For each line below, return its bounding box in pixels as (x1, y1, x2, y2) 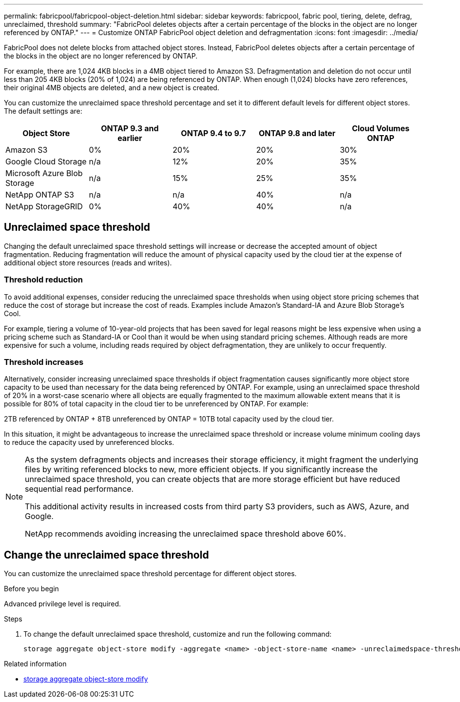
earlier (117, 133, 142, 143)
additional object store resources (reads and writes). (4, 258, 172, 267)
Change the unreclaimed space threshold (4, 548, 209, 561)
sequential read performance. (25, 484, 134, 494)
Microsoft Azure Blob (5, 168, 83, 178)
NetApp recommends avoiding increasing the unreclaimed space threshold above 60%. (25, 529, 346, 539)
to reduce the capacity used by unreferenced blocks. (4, 438, 174, 447)
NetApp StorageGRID (5, 201, 83, 211)
